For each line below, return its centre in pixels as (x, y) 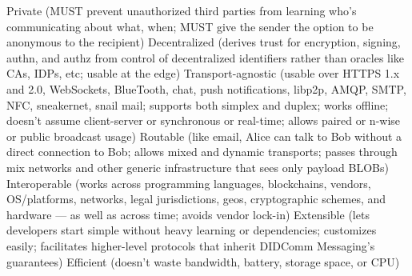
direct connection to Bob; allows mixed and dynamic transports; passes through (202, 152)
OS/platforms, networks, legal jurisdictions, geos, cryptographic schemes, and (196, 199)
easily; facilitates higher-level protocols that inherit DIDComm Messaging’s (191, 245)
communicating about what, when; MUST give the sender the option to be (190, 26)
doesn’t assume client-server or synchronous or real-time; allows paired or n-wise (204, 120)
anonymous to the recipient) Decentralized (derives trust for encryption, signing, (204, 42)
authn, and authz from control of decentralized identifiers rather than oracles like (206, 57)
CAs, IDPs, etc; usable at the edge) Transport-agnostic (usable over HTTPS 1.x (203, 73)
